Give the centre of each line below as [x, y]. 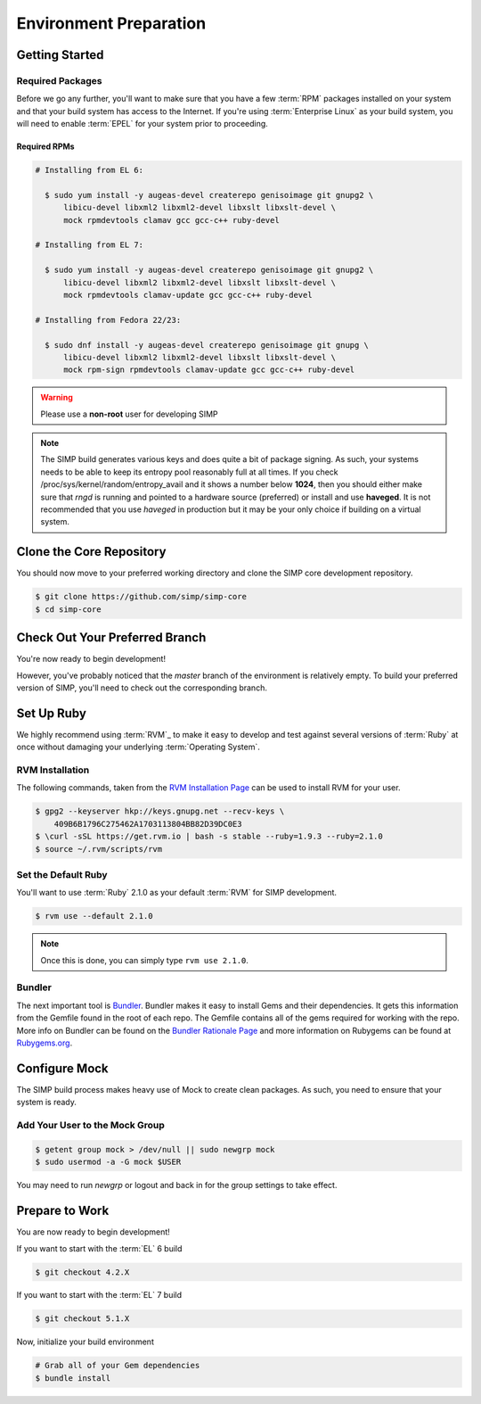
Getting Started [60, 55]
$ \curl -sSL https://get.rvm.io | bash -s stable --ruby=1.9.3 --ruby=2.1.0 [209, 837]
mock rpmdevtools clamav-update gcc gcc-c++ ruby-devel [188, 295]
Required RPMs [45, 146]
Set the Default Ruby [62, 874]
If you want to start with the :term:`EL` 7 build [99, 1295]
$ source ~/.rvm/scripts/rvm [99, 849]
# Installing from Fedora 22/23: [108, 320]
